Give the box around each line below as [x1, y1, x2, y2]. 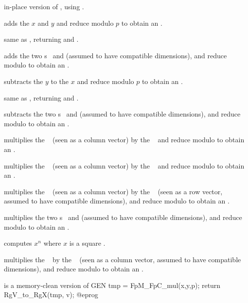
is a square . [69, 238, 106, 248]
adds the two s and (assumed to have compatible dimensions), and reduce [4, 50, 227, 60]
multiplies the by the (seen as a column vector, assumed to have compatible [4, 254, 241, 264]
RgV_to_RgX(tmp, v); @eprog [4, 289, 98, 300]
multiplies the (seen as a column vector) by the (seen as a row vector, [4, 186, 223, 196]
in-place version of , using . [4, 1, 84, 11]
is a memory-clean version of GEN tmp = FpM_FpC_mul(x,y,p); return [4, 280, 221, 290]
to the [51, 76, 69, 86]
